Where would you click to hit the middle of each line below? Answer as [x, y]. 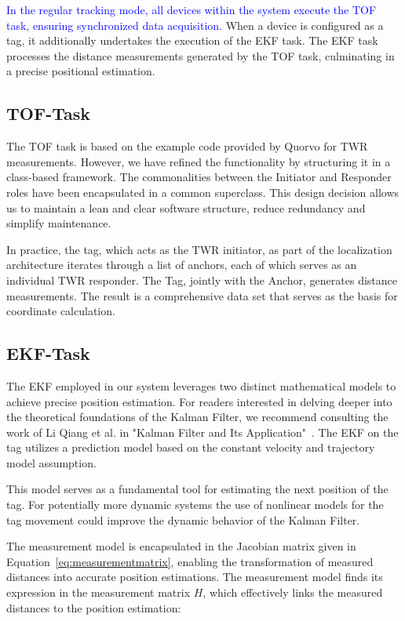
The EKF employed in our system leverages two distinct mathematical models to [201, 385]
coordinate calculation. [61, 311]
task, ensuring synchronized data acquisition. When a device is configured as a [195, 25]
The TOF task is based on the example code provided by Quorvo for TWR [187, 146]
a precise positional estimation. [81, 71]
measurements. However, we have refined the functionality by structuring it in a [199, 161]
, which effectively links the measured [293, 592]
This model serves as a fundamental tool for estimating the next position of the [197, 489]
